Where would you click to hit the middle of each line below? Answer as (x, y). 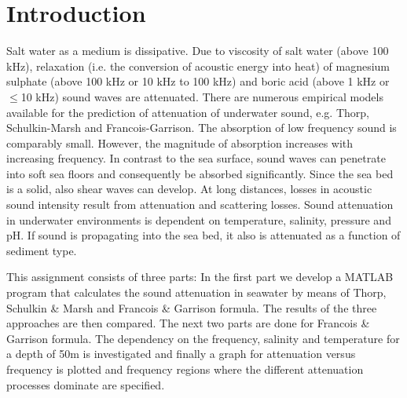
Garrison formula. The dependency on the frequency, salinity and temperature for (203, 338)
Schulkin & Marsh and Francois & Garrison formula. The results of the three (192, 307)
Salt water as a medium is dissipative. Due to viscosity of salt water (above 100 (198, 51)
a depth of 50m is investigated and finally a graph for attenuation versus (181, 354)
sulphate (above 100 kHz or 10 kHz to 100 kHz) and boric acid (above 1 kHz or (198, 81)
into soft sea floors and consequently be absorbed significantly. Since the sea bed (200, 173)
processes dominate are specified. (86, 384)
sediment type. (42, 250)
